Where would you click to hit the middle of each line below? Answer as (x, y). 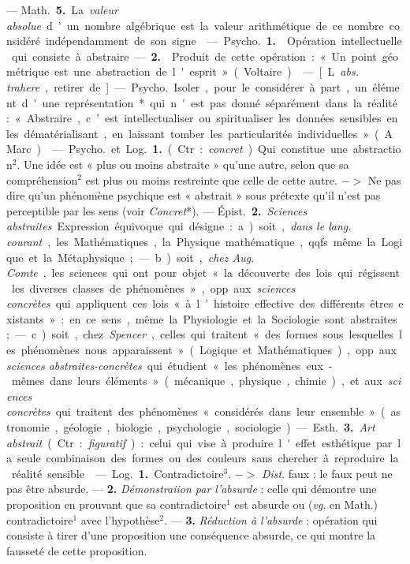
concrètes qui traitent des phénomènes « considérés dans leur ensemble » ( (196, 411)
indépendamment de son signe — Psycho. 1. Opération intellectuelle (224, 41)
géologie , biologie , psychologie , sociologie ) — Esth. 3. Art (219, 427)
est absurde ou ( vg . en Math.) (306, 504)
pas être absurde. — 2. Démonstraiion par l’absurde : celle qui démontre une (192, 489)
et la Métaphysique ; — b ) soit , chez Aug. (142, 257)
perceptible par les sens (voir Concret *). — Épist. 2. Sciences (157, 210)
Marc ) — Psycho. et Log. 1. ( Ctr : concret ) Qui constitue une (177, 149)
